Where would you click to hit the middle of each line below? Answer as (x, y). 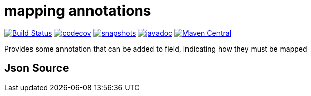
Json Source (37, 68)
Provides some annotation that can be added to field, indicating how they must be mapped (156, 49)
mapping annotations (78, 11)
